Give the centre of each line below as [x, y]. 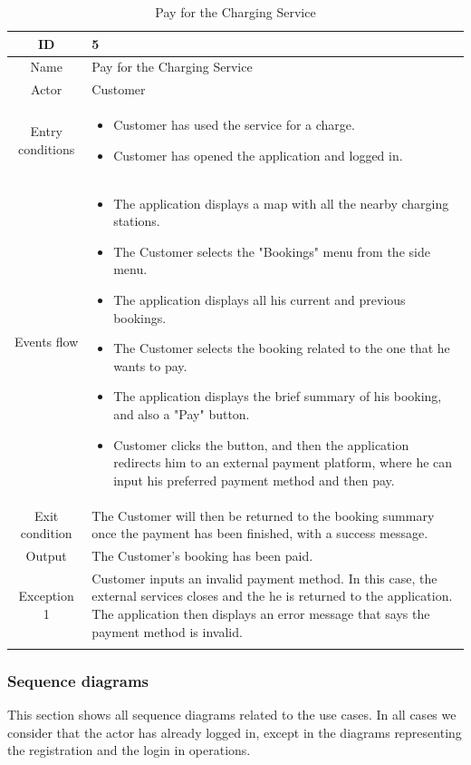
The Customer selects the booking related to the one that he [282, 348]
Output [46, 555]
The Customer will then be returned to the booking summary [263, 515]
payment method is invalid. [167, 631]
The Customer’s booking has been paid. [202, 555]
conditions [47, 148]
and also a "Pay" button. [182, 413]
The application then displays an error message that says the [261, 613]
